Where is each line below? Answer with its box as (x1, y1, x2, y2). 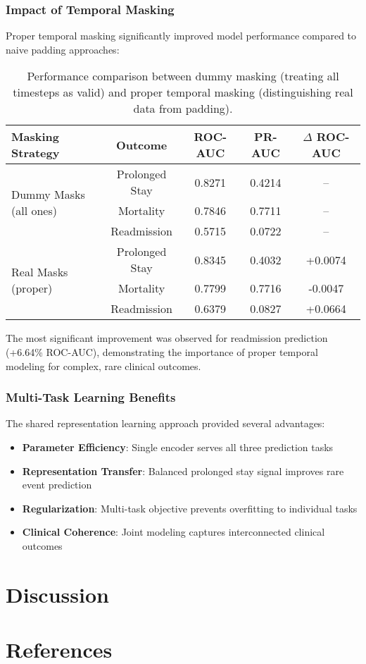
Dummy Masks (11, 186, 85, 203)
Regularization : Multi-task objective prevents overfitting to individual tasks (22, 500, 358, 515)
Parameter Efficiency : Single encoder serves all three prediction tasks (22, 440, 334, 454)
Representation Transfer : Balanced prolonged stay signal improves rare (22, 463, 344, 478)
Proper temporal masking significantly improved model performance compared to (6, 28, 357, 43)
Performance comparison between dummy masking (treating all (27, 68, 339, 85)
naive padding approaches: (6, 42, 120, 56)
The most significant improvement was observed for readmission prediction (6, 331, 328, 345)
